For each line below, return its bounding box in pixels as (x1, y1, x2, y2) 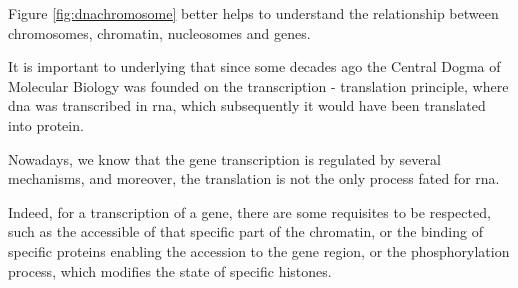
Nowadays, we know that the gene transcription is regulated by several (8, 148, 441, 169)
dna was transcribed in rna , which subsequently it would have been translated (8, 95, 486, 116)
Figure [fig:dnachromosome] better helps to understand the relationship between (8, 3, 499, 23)
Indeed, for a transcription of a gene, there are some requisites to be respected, (8, 201, 491, 222)
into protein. (8, 114, 84, 135)
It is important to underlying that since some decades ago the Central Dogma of (8, 56, 501, 77)
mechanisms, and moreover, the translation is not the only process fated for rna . (8, 168, 500, 189)
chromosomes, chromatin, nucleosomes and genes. (8, 22, 311, 43)
